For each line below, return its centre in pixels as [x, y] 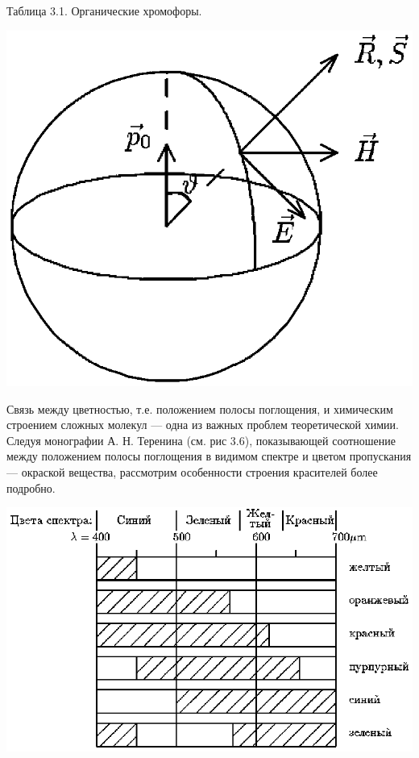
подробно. [31, 487]
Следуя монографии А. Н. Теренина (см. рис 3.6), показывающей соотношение [201, 440]
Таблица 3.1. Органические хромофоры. [104, 10]
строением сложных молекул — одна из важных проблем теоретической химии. [203, 425]
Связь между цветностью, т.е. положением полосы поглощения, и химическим [200, 408]
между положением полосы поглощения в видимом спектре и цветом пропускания [209, 456]
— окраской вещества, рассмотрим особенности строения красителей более [192, 471]
